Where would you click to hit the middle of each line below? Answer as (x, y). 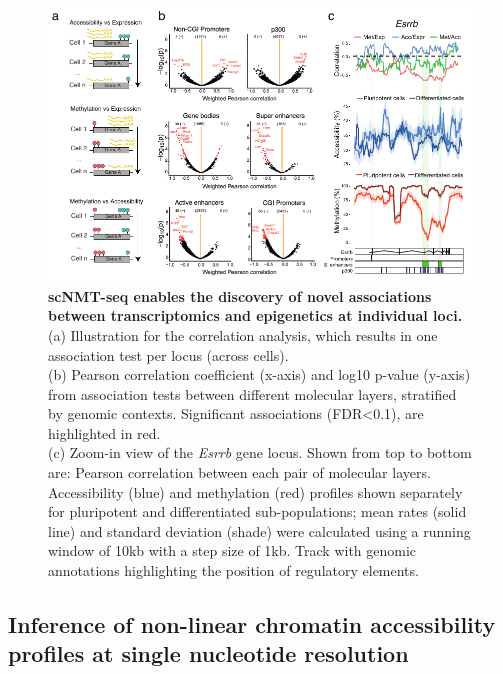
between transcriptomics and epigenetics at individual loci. (255, 315)
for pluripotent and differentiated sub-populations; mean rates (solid (257, 511)
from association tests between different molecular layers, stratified (252, 393)
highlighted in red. (104, 432)
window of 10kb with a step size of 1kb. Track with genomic (232, 550)
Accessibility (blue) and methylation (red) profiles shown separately (255, 491)
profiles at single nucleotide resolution (208, 653)
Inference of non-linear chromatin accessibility (252, 624)
